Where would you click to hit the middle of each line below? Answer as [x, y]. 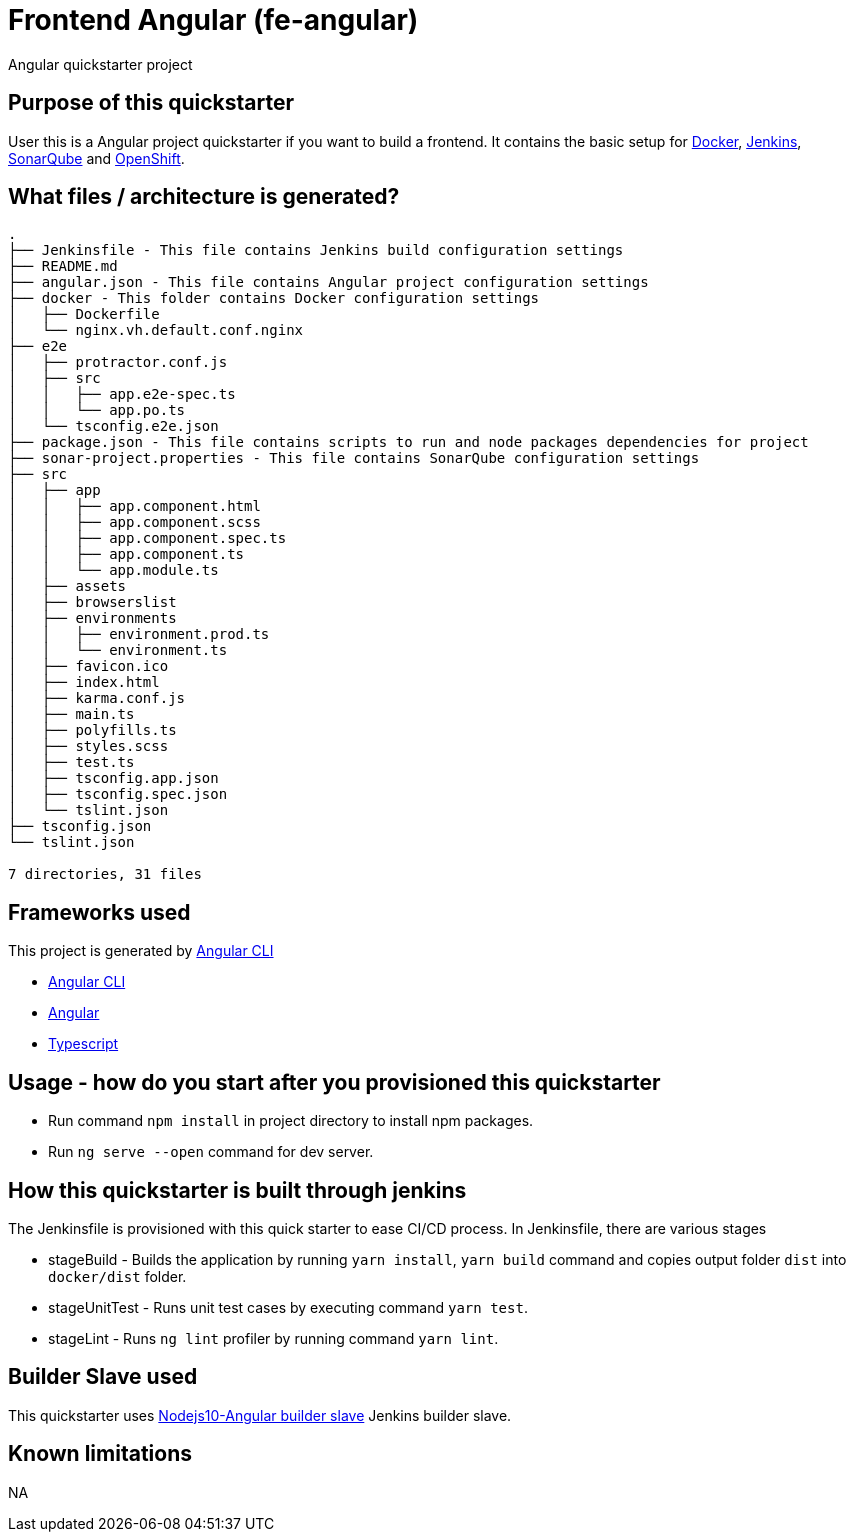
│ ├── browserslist [92, 602]
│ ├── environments [92, 618]
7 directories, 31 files [105, 874]
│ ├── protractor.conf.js [118, 362]
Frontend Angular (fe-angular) [213, 20]
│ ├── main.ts [71, 714]
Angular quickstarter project [100, 64]
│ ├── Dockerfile [84, 314]
